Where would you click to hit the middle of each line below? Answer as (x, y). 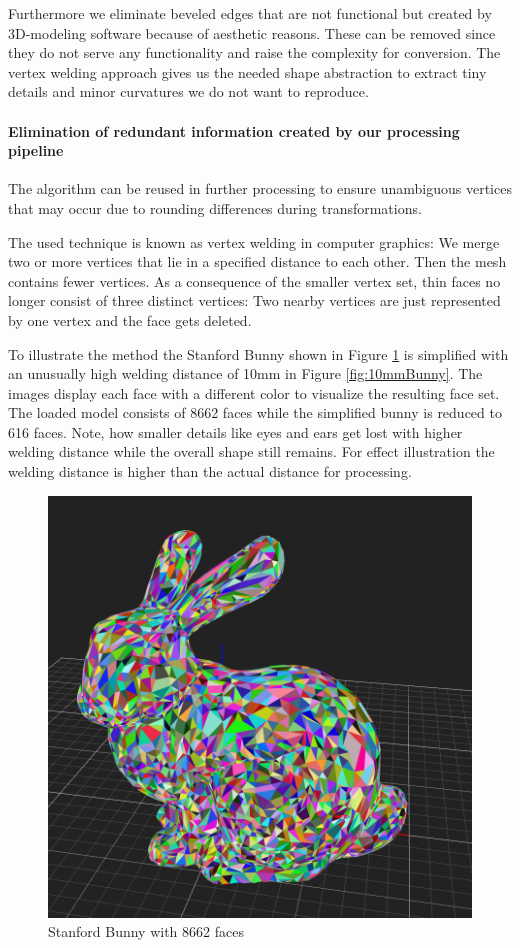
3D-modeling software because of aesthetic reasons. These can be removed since (252, 32)
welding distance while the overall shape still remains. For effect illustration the (251, 451)
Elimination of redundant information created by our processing (234, 130)
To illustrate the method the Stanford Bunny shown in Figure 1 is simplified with (258, 353)
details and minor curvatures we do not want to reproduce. (188, 91)
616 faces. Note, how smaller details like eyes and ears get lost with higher (235, 431)
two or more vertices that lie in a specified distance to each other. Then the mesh (257, 261)
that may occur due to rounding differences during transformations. (215, 207)
